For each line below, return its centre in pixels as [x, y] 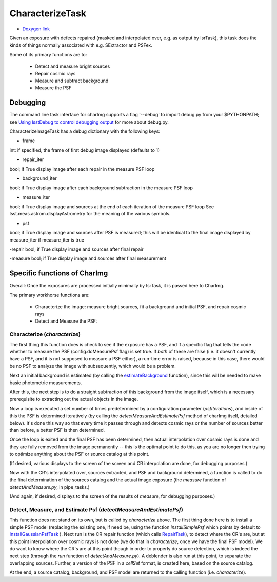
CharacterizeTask [48, 13]
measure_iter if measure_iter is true [47, 240]
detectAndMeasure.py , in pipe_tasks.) [50, 487]
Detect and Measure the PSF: [66, 321]
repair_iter [33, 159]
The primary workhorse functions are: [50, 295]
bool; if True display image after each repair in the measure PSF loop [82, 169]
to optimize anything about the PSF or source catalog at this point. [80, 454]
